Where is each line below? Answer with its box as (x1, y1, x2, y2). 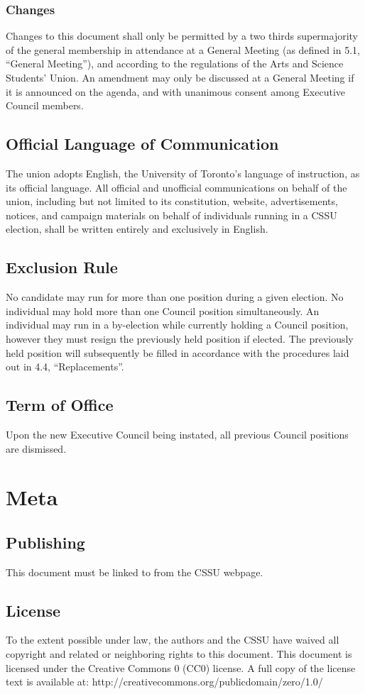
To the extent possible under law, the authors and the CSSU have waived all (6, 632, 339, 647)
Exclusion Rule (6, 256, 118, 278)
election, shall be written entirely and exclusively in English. (6, 221, 268, 236)
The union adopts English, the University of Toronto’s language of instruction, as (6, 165, 360, 180)
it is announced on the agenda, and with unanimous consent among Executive (6, 84, 346, 99)
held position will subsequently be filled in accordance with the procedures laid (6, 345, 349, 360)
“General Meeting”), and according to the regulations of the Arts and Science (6, 56, 344, 71)
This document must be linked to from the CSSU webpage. (6, 564, 263, 579)
